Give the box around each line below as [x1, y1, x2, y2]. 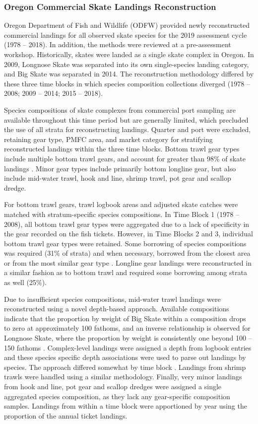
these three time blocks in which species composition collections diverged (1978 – [4, 78, 250, 88]
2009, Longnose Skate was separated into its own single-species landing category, [4, 59, 249, 69]
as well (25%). [4, 277, 47, 287]
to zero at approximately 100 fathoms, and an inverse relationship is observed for [4, 323, 251, 333]
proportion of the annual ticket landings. [4, 410, 128, 421]
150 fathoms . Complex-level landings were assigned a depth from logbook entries [4, 342, 252, 353]
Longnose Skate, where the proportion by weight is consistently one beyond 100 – [4, 333, 252, 343]
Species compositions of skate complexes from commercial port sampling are [4, 104, 236, 115]
